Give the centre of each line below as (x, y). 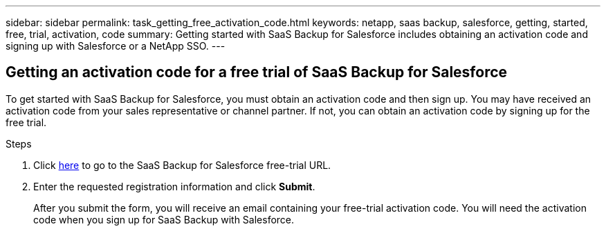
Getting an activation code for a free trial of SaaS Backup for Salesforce (257, 72)
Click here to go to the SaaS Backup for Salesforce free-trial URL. (182, 165)
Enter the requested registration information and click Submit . (174, 186)
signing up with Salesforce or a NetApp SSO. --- (116, 46)
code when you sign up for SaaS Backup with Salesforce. (164, 219)
